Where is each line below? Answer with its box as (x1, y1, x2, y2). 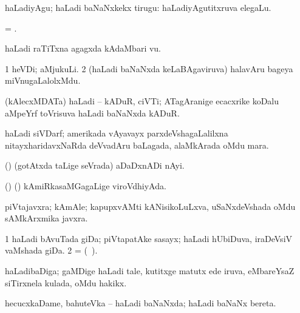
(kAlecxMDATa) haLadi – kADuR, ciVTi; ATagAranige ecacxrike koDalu (5, 94, 279, 107)
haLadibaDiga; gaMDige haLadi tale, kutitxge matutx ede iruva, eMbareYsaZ (5, 264, 295, 277)
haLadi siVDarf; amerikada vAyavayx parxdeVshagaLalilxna (5, 127, 228, 140)
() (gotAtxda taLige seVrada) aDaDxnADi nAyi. (5, 159, 185, 172)
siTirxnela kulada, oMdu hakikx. (5, 276, 127, 289)
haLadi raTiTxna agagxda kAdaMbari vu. (5, 42, 161, 55)
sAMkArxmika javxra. (5, 212, 88, 224)
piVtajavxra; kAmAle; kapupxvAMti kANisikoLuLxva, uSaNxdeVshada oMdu (5, 200, 296, 212)
